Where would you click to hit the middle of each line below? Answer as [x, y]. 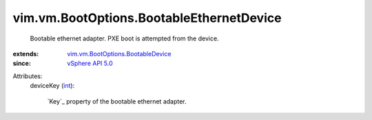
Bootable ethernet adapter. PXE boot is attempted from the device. [125, 38]
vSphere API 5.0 [90, 63]
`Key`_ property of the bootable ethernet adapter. [117, 101]
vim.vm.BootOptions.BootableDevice [119, 53]
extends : [26, 53]
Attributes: [28, 76]
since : [22, 63]
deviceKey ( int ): [52, 86]
